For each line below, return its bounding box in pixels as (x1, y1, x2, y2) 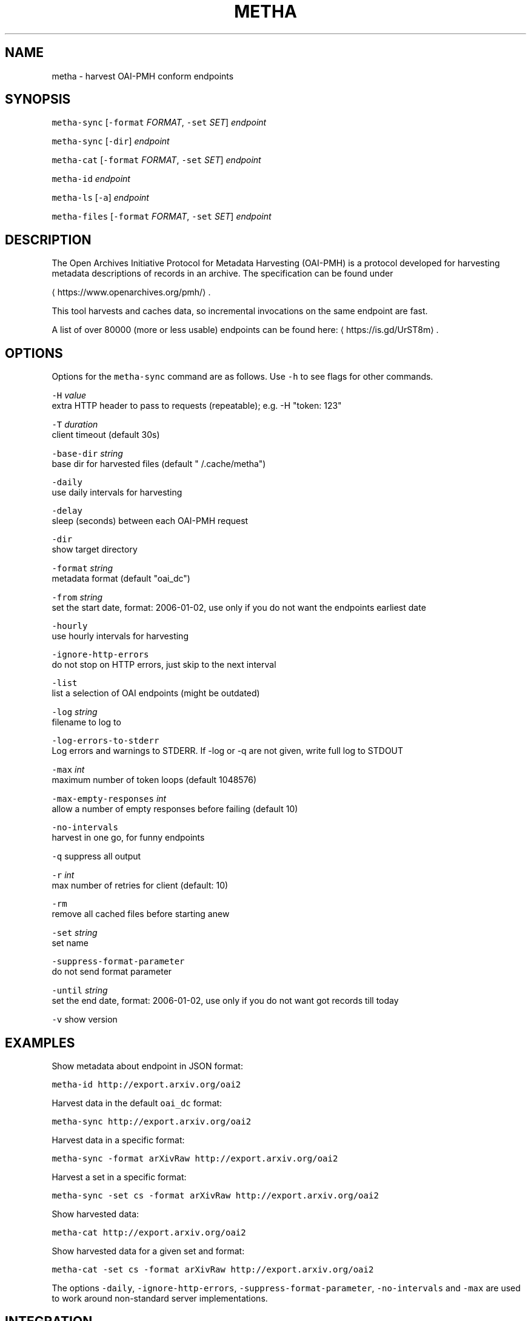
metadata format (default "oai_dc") (52, 573, 190, 584)
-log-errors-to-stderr (52, 736, 159, 746)
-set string (52, 927, 98, 938)
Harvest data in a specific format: (52, 1134, 185, 1145)
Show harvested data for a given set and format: (52, 1245, 245, 1256)
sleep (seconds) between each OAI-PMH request (52, 516, 249, 526)
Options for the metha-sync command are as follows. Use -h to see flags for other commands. (52, 371, 433, 382)
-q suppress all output (52, 851, 141, 862)
